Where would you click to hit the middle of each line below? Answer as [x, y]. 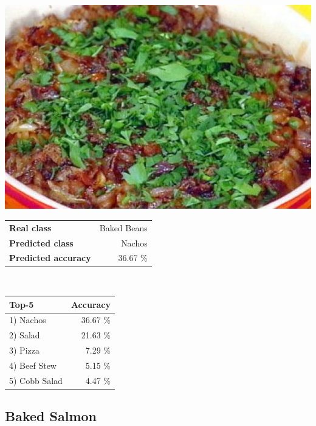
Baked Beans [123, 227]
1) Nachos [28, 320]
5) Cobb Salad [36, 380]
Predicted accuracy [50, 258]
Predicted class [41, 243]
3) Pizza [24, 350]
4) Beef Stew [33, 365]
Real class [30, 227]
